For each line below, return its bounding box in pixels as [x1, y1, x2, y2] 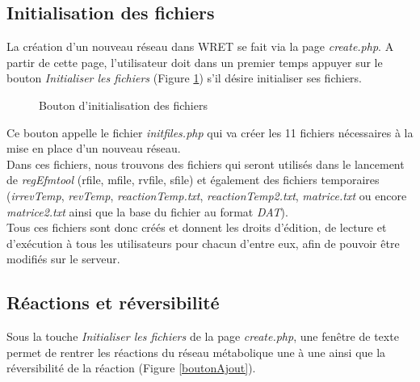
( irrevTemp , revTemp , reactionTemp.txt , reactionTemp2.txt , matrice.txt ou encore [6, 187, 407, 204]
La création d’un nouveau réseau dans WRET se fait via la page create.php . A [6, 38, 394, 55]
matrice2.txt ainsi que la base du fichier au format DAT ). [6, 203, 288, 220]
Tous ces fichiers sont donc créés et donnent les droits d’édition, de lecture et [6, 219, 387, 236]
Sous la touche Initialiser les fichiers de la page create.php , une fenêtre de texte [6, 328, 399, 345]
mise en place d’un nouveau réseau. [6, 140, 181, 157]
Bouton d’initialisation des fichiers [39, 96, 208, 113]
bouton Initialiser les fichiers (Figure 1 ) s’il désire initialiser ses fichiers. [6, 69, 363, 86]
